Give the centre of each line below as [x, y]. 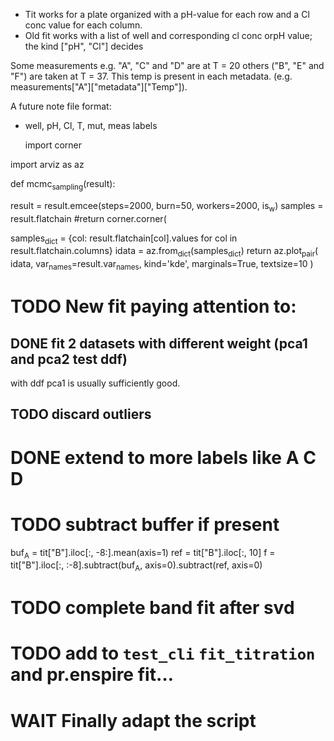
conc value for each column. [83, 25]
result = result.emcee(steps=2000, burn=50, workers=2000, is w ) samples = [167, 206]
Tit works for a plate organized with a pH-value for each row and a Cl [167, 14]
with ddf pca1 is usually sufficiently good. [95, 383]
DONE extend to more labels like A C [163, 457]
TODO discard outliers [81, 414]
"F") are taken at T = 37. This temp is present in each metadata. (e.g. [151, 76]
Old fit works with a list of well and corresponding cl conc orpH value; [168, 35]
